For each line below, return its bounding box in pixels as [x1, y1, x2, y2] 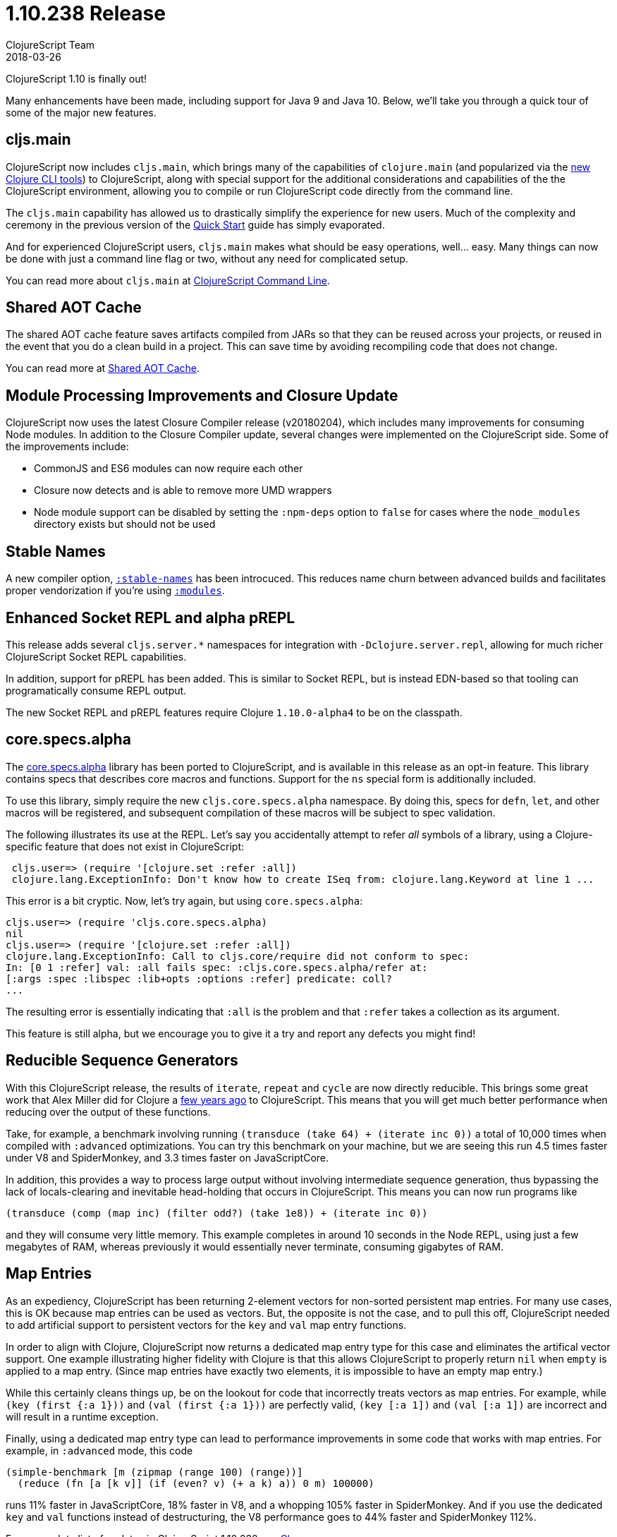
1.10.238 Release [6, 1, 166, 25]
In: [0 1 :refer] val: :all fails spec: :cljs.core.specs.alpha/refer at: [6, 961, 428, 973]
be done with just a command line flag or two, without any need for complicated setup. [6, 252, 408, 265]
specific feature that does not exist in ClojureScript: [6, 840, 245, 852]
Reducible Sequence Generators [6, 1051, 238, 1070]
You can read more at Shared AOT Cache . [6, 362, 200, 375]
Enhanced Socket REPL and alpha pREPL [6, 608, 295, 627]
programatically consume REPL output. [6, 684, 187, 697]
